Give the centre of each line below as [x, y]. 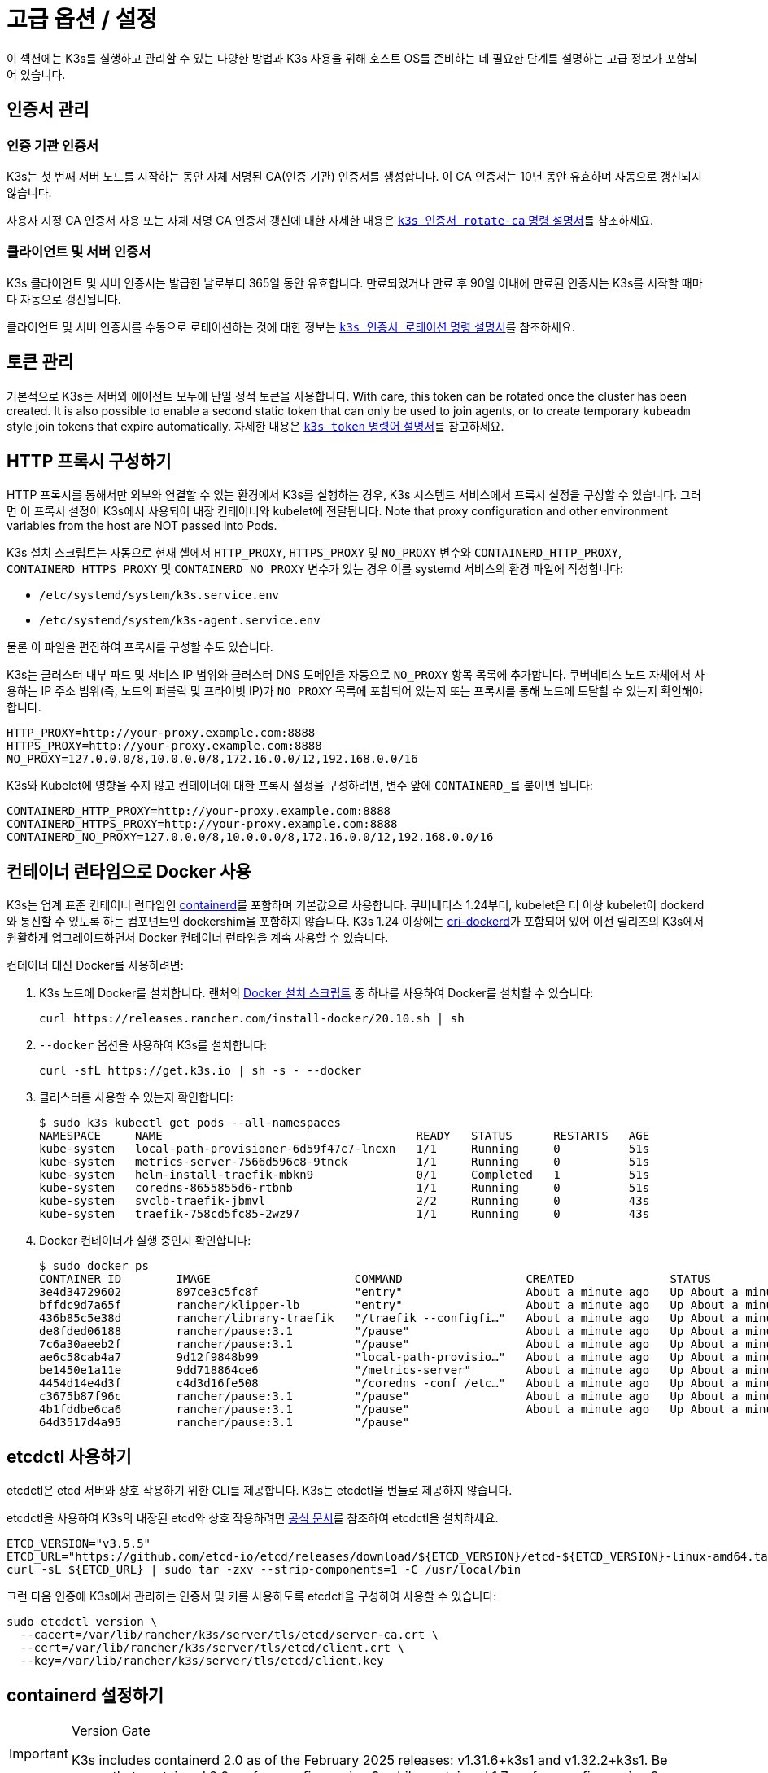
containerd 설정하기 [85, 1695]
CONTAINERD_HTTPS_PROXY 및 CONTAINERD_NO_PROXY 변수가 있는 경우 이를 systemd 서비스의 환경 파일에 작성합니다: [315, 569]
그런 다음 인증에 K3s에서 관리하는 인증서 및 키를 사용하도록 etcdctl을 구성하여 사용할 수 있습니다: [252, 1596]
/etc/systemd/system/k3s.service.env [159, 595]
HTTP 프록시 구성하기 [89, 461]
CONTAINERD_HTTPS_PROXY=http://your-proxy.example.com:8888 [202, 824]
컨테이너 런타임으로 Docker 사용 [129, 871]
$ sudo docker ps [94, 1266]
